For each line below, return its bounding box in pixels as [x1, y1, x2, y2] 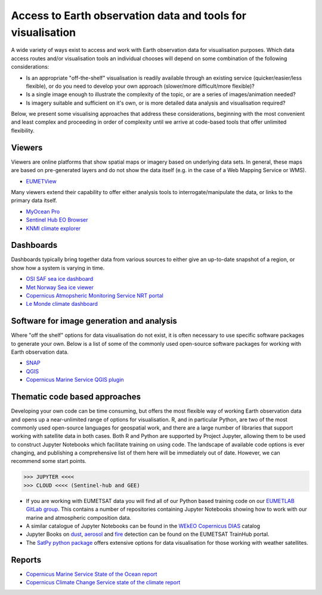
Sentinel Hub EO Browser [26, 216, 89, 223]
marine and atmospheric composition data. [26, 514, 132, 521]
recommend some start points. [11, 458, 86, 465]
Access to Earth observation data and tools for [11, 9, 247, 22]
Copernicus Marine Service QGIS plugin [26, 376, 125, 384]
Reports [11, 554, 42, 565]
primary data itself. [11, 197, 57, 204]
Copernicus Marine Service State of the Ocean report [26, 571, 157, 578]
